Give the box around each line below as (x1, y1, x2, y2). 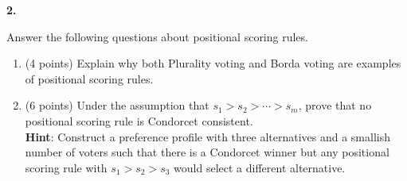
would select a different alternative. (174, 159, 346, 175)
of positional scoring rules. (25, 70, 154, 87)
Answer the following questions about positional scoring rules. (6, 28, 308, 44)
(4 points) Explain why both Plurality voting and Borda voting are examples (25, 55, 401, 71)
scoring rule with (25, 159, 108, 175)
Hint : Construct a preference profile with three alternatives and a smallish (25, 128, 390, 144)
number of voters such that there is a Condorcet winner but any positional (25, 144, 389, 160)
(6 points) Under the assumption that (25, 97, 209, 114)
